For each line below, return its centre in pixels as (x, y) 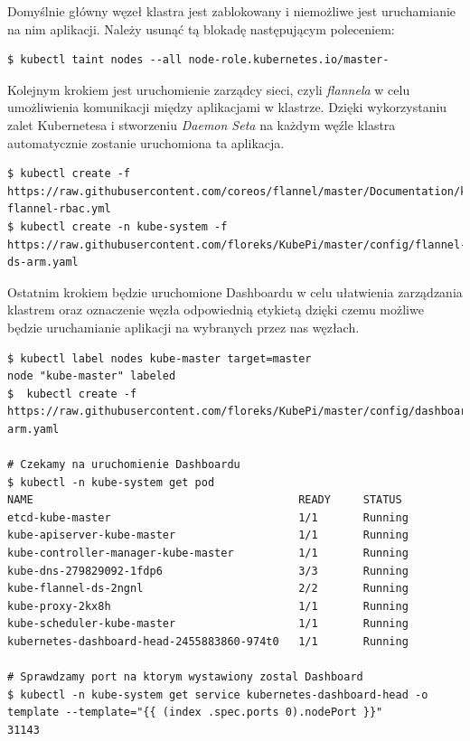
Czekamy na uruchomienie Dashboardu (130, 465)
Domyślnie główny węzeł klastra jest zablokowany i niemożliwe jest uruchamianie (232, 11)
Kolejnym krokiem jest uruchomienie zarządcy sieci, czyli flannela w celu (209, 89)
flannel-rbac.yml (59, 209)
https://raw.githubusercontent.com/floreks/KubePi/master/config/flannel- (237, 244)
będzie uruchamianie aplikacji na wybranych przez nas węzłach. (183, 327)
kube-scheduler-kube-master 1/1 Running (208, 624)
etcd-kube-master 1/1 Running (208, 517)
